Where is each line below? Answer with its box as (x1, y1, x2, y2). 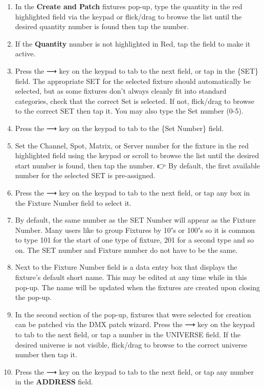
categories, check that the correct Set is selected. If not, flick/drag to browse (15, 95, 254, 106)
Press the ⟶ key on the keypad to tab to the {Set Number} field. (15, 122, 224, 133)
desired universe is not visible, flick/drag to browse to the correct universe (15, 339, 248, 350)
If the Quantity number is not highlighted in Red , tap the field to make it (15, 38, 251, 49)
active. (15, 48, 36, 59)
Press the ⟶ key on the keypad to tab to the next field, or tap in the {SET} (15, 65, 259, 76)
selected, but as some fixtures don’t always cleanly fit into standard (15, 85, 227, 96)
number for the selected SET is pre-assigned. (15, 170, 156, 181)
